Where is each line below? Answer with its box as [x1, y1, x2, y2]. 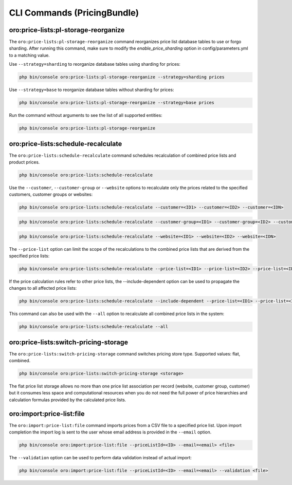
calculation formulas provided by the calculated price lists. [9, 397, 127, 403]
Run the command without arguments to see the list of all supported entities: [9, 112, 163, 118]
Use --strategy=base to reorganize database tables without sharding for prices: [9, 87, 174, 93]
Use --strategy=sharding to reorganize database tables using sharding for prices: [9, 61, 181, 67]
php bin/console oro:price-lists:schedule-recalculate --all [19, 324, 168, 330]
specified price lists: [9, 253, 50, 259]
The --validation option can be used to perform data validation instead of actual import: [9, 455, 192, 461]
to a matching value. [9, 52, 50, 58]
